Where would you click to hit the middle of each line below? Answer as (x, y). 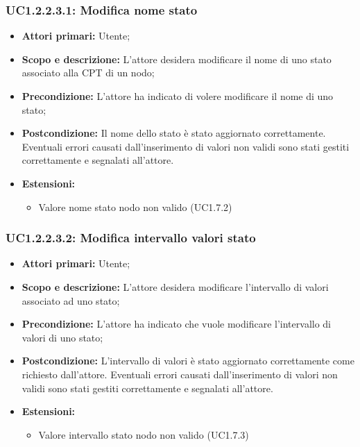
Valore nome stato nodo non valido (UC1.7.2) (135, 206)
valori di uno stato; (62, 337)
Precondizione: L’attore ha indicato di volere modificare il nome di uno (178, 96)
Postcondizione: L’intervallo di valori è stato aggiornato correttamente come (188, 361)
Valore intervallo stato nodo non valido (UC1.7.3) (144, 434)
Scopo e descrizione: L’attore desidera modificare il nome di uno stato (177, 59)
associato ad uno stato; (71, 300)
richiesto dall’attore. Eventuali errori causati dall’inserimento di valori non (180, 374)
